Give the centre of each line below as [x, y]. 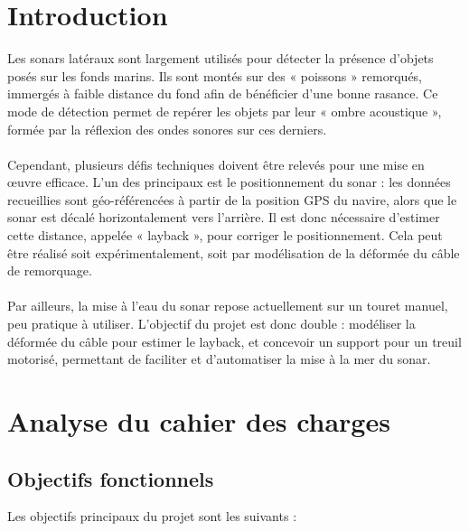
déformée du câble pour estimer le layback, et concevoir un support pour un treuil [234, 341]
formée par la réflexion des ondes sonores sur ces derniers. [167, 129]
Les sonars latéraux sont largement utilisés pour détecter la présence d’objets [220, 58]
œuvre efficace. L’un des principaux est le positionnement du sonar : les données [229, 182]
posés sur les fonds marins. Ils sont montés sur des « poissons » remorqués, [215, 75]
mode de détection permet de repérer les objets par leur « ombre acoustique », [225, 111]
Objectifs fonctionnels [111, 478]
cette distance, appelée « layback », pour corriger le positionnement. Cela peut [225, 235]
